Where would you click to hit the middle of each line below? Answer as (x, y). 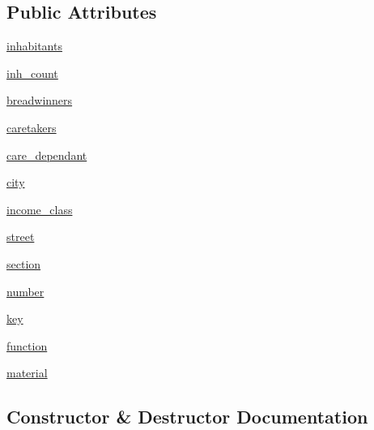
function (27, 345)
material (27, 373)
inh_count (32, 73)
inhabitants (34, 46)
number (25, 291)
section (24, 263)
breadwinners (40, 100)
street (21, 236)
